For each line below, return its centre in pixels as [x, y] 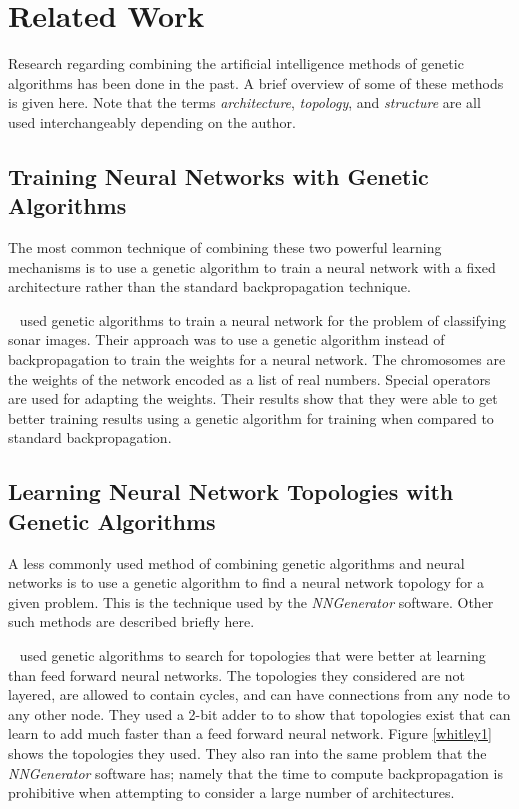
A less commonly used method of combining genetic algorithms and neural [236, 562]
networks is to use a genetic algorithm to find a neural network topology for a [246, 582]
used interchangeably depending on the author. [152, 121]
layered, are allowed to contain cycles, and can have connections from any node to [259, 694]
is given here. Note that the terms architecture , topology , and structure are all [244, 102]
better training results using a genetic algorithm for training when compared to [251, 417]
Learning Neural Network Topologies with [231, 491]
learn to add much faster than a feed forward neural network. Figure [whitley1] [250, 733]
